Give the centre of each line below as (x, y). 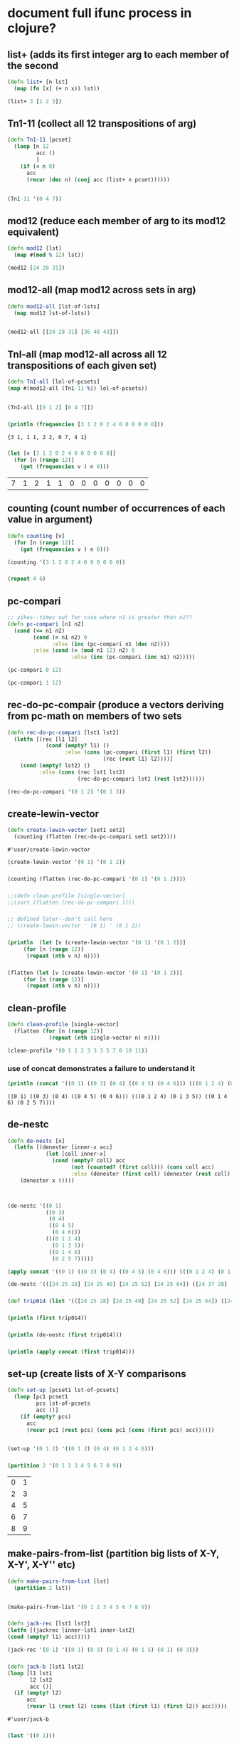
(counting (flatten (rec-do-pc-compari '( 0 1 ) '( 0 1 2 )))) (97, 879)
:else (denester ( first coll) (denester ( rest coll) (151, 1174)
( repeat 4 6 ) (27, 579)
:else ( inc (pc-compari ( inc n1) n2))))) (133, 657)
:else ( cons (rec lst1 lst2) (82, 772)
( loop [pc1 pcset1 (41, 1397)
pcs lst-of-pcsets (63, 1403)
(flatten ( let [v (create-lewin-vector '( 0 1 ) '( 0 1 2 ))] (95, 973)
